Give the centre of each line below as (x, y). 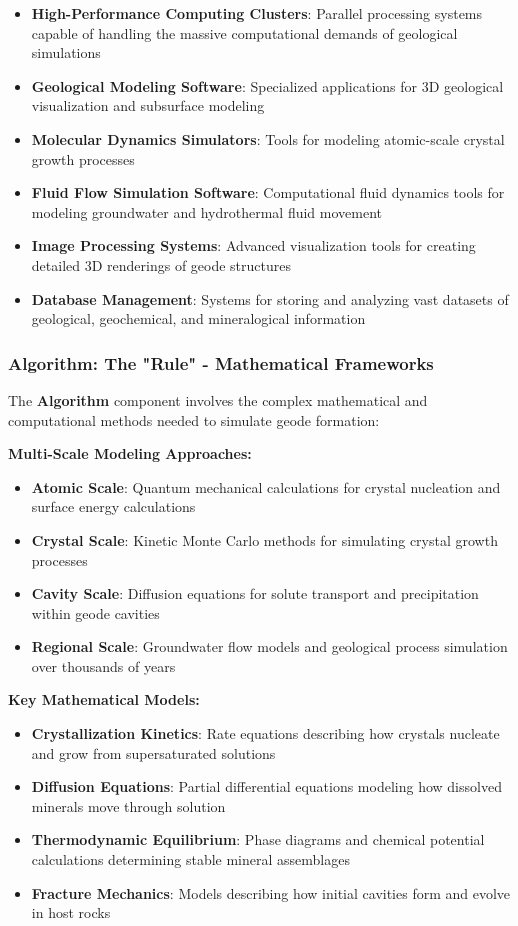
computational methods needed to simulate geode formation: (194, 419)
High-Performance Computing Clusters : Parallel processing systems (257, 13)
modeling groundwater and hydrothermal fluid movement (206, 211)
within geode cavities (95, 612)
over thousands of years (103, 665)
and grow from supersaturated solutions (153, 752)
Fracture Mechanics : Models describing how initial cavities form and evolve (271, 892)
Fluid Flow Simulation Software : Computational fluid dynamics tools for (268, 192)
